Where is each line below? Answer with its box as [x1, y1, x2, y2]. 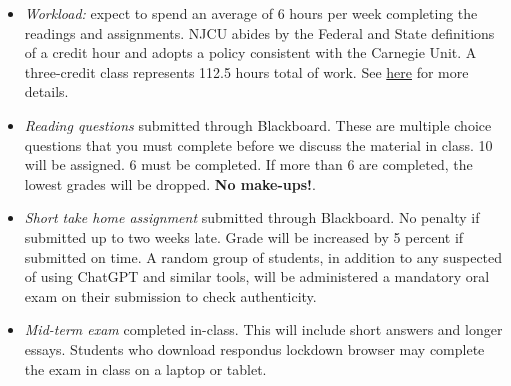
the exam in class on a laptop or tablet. [24, 358, 267, 379]
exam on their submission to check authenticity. [24, 285, 317, 306]
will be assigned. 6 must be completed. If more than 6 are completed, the [24, 154, 473, 175]
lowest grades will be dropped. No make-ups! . [24, 173, 316, 194]
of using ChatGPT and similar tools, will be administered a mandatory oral [24, 266, 490, 287]
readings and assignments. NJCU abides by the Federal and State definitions [24, 22, 495, 43]
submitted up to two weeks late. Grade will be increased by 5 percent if [24, 226, 464, 247]
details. [24, 81, 69, 102]
